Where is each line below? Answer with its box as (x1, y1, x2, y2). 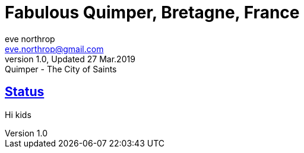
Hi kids (5, 109, 31, 120)
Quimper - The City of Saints (5, 63, 117, 74)
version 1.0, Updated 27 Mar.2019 (5, 53, 135, 64)
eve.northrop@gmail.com (5, 43, 104, 54)
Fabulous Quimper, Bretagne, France (5, 2, 300, 23)
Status (5, 84, 45, 100)
